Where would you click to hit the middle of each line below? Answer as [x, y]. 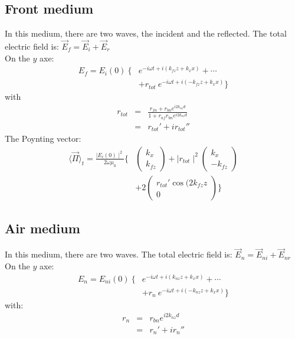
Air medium [42, 228]
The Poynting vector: [43, 138]
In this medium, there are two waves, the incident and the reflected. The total [146, 33]
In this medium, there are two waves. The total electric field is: [119, 254]
